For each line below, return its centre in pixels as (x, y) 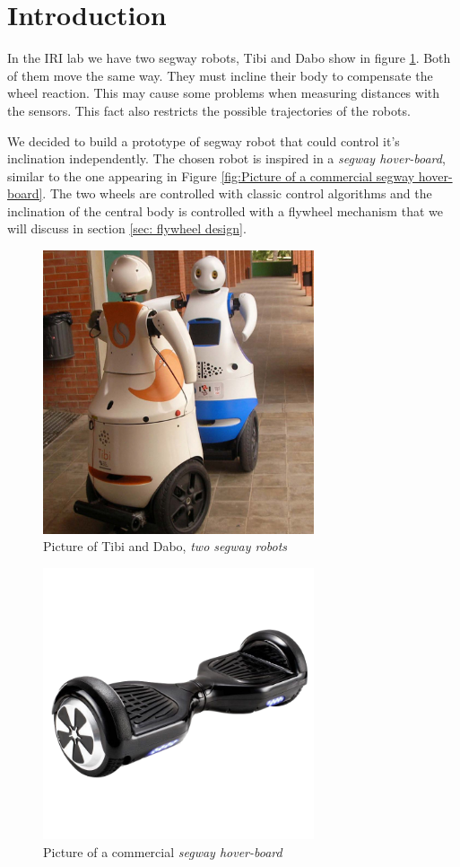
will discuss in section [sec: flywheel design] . (127, 228)
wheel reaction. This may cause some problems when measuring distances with (224, 93)
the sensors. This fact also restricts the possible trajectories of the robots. (209, 110)
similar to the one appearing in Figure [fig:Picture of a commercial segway (211, 175)
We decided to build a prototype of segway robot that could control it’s (204, 140)
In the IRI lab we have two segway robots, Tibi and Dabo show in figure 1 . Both (229, 58)
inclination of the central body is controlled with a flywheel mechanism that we (225, 210)
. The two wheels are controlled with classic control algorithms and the (237, 193)
